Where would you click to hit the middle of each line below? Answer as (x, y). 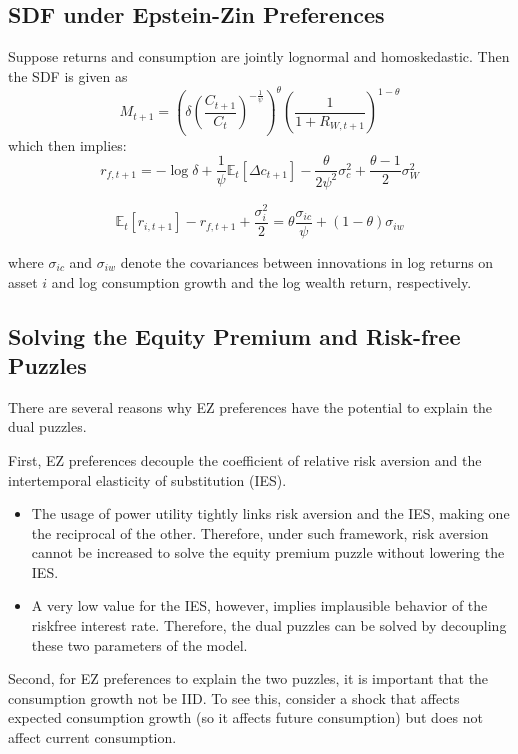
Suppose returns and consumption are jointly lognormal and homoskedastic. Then (259, 56)
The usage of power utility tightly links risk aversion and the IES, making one (270, 513)
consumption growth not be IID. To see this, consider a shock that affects (234, 697)
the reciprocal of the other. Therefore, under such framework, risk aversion (260, 532)
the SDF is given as (68, 75)
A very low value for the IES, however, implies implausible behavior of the (259, 605)
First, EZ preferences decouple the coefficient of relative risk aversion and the (245, 459)
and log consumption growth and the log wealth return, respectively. (261, 281)
